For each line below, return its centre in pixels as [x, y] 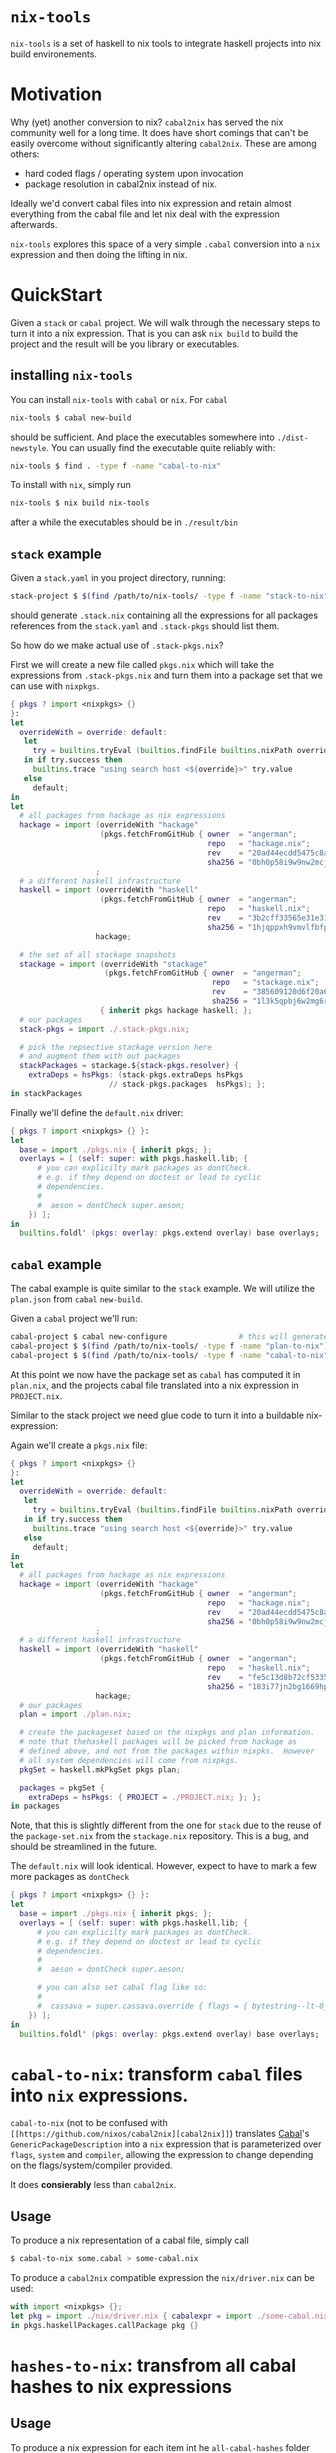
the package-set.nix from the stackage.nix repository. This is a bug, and [160, 1836]
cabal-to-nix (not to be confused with [89, 2123]
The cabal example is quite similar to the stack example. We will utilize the [162, 1289]
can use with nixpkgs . [55, 685]
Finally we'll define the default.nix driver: [97, 1112]
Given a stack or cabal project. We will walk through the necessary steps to [165, 322]
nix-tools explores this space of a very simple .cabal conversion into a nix [165, 244]
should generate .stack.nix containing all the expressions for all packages [164, 615]
